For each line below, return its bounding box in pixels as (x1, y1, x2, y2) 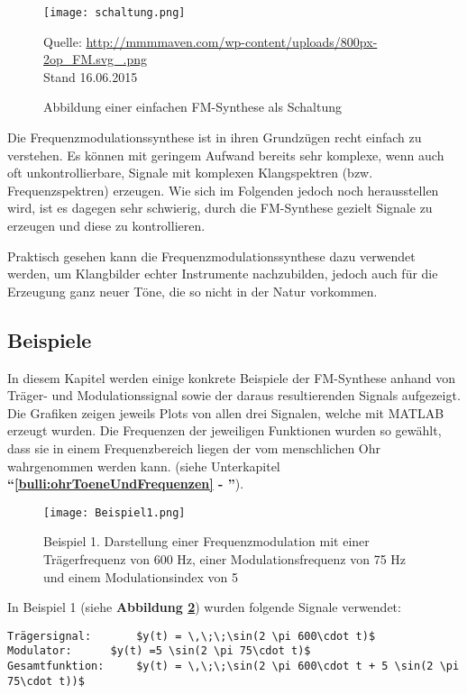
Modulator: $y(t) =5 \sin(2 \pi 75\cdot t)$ (7, 644, 311, 658)
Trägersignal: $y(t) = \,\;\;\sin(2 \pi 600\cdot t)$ (7, 629, 376, 643)
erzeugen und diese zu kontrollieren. (7, 216, 206, 234)
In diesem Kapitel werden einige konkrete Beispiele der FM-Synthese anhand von (7, 368, 455, 387)
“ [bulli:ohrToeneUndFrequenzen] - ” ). (7, 474, 244, 493)
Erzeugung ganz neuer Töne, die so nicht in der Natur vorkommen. (7, 281, 378, 300)
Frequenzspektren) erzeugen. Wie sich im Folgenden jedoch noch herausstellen (7, 180, 439, 199)
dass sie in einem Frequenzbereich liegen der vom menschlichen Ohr (7, 438, 381, 457)
